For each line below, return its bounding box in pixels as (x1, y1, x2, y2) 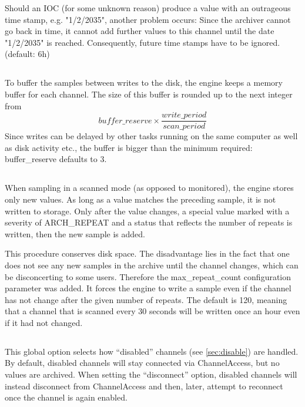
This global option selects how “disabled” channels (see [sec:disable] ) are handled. (5, 345, 299, 357)
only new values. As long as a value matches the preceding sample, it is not (5, 193, 276, 205)
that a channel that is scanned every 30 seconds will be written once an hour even (5, 305, 300, 317)
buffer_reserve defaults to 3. (5, 153, 107, 165)
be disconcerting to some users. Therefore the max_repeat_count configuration (5, 270, 291, 282)
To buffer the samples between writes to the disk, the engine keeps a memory (5, 76, 283, 89)
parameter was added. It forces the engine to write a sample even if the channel (5, 282, 291, 294)
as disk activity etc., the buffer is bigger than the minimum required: (5, 141, 253, 153)
